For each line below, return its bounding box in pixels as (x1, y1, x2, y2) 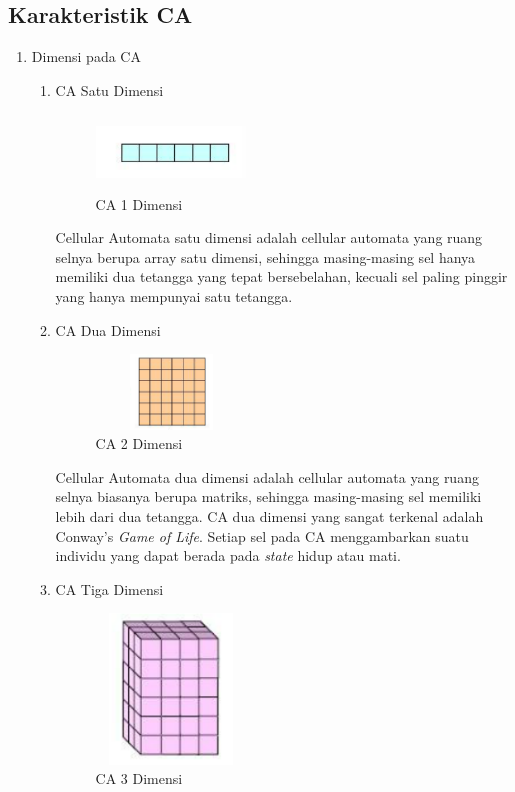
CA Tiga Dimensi (55, 578, 164, 599)
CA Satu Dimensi (55, 79, 164, 100)
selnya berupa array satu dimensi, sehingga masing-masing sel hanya (55, 246, 476, 267)
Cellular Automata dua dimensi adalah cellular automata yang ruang (55, 466, 479, 487)
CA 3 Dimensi (95, 768, 183, 789)
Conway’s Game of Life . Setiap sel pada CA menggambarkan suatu (55, 525, 469, 546)
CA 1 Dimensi (95, 193, 183, 214)
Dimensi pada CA (31, 46, 141, 67)
